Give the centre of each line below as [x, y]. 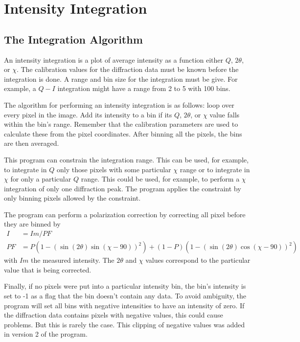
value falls [225, 114]
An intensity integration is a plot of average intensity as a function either [114, 59]
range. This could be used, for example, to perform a [160, 179]
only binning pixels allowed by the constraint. [72, 198]
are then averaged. [32, 143]
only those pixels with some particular [114, 169]
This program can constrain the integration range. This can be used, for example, [126, 159]
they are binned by [32, 224]
